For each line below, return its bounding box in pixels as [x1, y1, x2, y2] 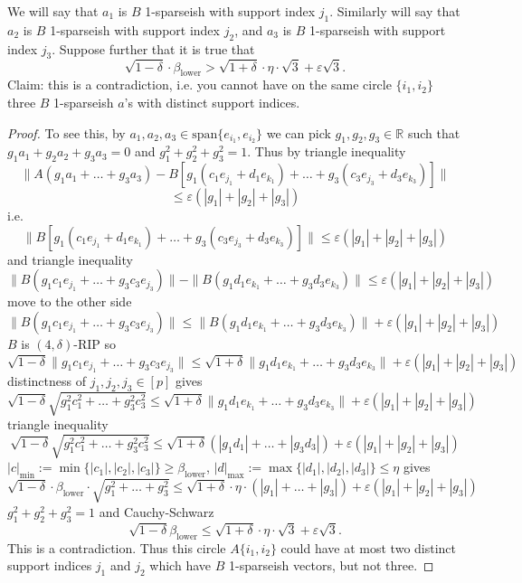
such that [407, 123, 460, 142]
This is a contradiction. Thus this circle [7, 538, 226, 557]
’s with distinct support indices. [124, 92, 300, 111]
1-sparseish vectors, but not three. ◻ [228, 556, 434, 575]
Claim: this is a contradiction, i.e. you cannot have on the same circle [7, 75, 392, 94]
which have [149, 556, 211, 575]
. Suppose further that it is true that [52, 39, 255, 58]
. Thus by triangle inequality [247, 142, 406, 161]
